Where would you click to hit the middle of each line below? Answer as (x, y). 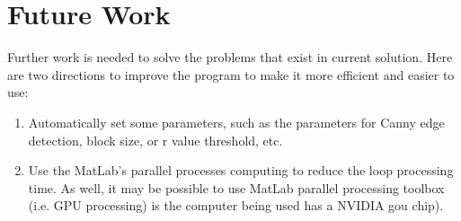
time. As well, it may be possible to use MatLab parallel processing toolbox (236, 187)
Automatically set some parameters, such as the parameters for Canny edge (236, 122)
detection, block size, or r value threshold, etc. (155, 140)
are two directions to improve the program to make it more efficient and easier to (231, 74)
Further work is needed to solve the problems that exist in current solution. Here (230, 57)
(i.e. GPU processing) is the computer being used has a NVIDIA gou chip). (236, 205)
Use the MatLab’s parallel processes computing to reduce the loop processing (241, 170)
